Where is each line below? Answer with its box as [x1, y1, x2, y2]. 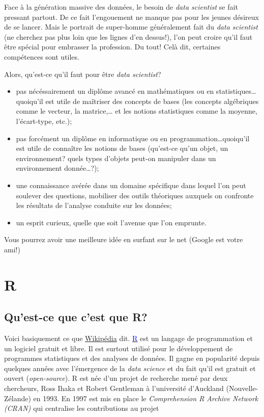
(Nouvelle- [226, 383, 258, 394]
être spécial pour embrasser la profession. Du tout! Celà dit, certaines [4, 41, 221, 52]
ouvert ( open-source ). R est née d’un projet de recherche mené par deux [4, 373, 228, 383]
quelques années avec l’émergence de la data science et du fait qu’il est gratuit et [4, 362, 256, 373]
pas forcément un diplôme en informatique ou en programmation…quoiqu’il [16, 133, 250, 143]
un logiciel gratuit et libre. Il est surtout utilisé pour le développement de [4, 343, 233, 353]
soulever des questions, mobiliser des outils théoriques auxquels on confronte [16, 190, 254, 200]
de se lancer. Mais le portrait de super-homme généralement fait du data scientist [4, 21, 258, 32]
